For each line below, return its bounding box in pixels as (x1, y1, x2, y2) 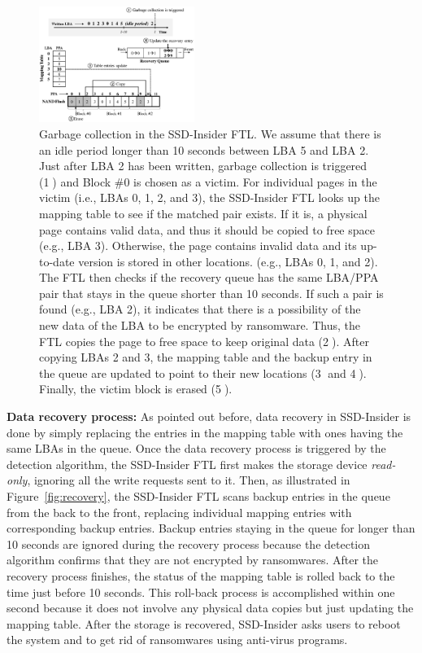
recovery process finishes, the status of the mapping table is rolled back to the (7, 567, 395, 584)
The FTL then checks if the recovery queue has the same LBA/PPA (39, 269, 379, 286)
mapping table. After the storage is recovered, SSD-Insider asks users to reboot (7, 615, 401, 632)
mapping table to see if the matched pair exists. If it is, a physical (39, 204, 368, 221)
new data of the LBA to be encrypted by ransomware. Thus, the (39, 317, 360, 334)
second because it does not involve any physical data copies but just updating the (7, 599, 414, 616)
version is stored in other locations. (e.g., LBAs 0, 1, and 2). (78, 252, 378, 270)
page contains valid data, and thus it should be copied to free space (39, 221, 375, 238)
